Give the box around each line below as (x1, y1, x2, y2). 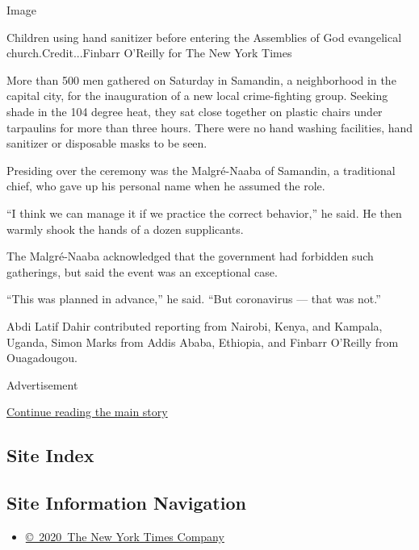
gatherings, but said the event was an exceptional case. (6, 263, 278, 280)
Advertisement (6, 376, 78, 393)
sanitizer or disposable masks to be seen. (6, 135, 207, 152)
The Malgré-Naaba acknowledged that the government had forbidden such (6, 248, 374, 265)
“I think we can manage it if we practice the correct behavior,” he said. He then (6, 204, 402, 221)
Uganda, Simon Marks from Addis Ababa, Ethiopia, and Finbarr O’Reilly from (6, 333, 399, 350)
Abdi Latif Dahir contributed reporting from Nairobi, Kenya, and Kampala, (6, 317, 383, 334)
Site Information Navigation (6, 490, 246, 515)
